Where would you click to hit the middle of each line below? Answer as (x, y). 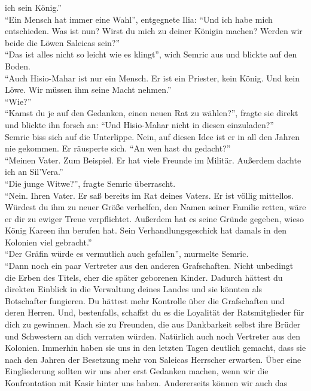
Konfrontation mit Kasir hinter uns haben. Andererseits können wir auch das (146, 383)
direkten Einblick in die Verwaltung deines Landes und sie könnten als (134, 289)
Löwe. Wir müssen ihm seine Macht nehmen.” (88, 90)
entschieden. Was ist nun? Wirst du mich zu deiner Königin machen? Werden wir (154, 31)
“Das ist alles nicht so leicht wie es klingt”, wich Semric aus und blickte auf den (151, 54)
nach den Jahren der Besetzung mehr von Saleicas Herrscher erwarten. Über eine (153, 359)
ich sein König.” (33, 7)
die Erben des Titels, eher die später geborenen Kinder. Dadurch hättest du (144, 277)
